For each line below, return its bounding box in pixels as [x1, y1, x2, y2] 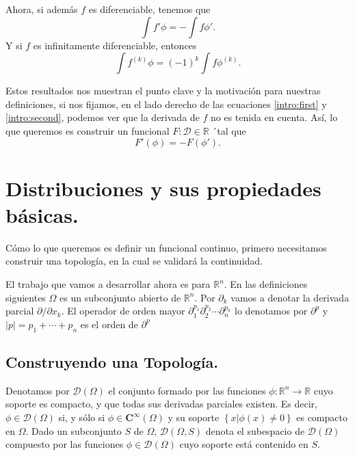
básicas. [5, 200, 79, 228]
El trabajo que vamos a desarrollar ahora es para [5, 277, 211, 291]
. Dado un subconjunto [25, 423, 122, 438]
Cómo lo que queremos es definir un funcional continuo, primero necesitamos [5, 240, 327, 254]
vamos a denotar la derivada [231, 290, 350, 304]
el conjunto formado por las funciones [108, 383, 266, 397]
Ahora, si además [5, 2, 78, 16]
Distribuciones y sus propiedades [5, 174, 321, 202]
